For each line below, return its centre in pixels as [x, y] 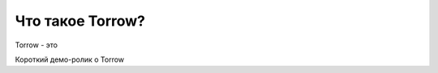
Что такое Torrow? [80, 21]
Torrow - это [36, 45]
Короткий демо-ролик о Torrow [70, 59]
